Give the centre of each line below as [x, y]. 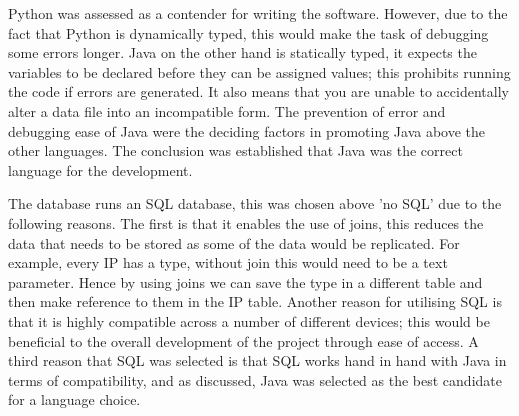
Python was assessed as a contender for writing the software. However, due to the [258, 13]
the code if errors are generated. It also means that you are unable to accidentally [258, 91]
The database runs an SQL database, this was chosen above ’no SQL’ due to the [255, 203]
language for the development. [100, 169]
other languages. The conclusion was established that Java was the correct [235, 150]
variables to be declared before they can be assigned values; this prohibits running [259, 71]
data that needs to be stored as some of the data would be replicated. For [234, 242]
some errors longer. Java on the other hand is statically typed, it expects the [242, 52]
